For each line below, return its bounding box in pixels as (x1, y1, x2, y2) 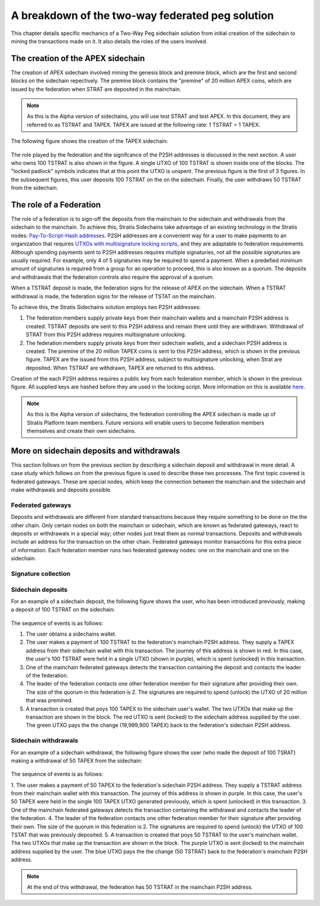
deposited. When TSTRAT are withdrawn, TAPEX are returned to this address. (25, 364, 216, 371)
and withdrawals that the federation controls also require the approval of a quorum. (11, 273, 215, 280)
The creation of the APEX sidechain (11, 53, 145, 63)
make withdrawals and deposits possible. (11, 486, 112, 493)
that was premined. (25, 697, 73, 704)
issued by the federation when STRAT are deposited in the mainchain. (11, 85, 181, 92)
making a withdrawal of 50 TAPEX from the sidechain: (11, 757, 142, 764)
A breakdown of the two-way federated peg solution (11, 9, 274, 22)
